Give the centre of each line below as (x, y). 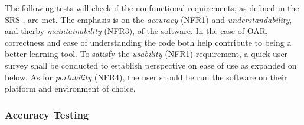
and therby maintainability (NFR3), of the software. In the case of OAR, (136, 31)
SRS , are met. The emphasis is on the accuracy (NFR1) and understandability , (148, 19)
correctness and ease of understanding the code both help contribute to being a (148, 42)
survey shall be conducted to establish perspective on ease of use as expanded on (151, 65)
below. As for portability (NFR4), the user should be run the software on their (146, 77)
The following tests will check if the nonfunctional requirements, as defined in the (152, 8)
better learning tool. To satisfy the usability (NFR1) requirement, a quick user (146, 54)
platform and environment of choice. (70, 88)
